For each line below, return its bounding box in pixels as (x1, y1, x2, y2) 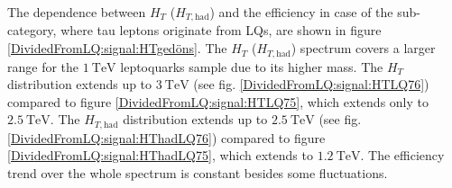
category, (7, 21, 57, 40)
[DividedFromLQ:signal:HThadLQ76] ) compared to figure (7, 128, 326, 147)
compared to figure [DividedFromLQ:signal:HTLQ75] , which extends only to (7, 92, 429, 111)
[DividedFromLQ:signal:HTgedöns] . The (7, 39, 227, 58)
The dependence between (7, 3, 146, 21)
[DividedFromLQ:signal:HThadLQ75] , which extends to (7, 146, 313, 165)
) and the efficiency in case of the (209, 3, 393, 21)
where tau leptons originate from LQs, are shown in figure (60, 21, 382, 40)
